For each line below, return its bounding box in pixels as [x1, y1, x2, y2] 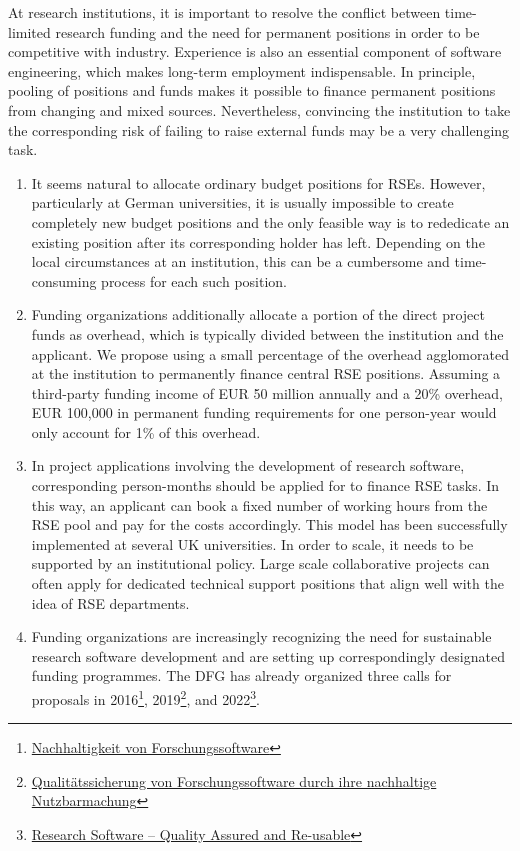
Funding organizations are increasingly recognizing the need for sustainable [31, 626, 492, 647]
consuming [31, 270, 97, 291]
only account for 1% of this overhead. [31, 421, 261, 442]
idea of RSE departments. [31, 592, 190, 613]
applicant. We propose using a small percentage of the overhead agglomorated [31, 343, 509, 364]
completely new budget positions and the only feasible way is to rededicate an [31, 211, 510, 232]
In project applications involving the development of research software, [31, 455, 465, 476]
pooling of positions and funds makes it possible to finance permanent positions [8, 80, 496, 101]
